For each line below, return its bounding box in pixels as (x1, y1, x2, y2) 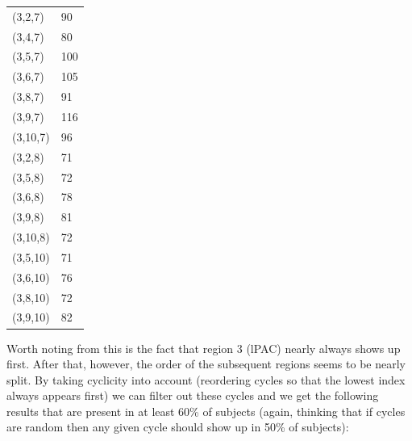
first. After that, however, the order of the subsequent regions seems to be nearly (6, 355, 406, 372)
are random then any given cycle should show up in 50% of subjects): (6, 418, 349, 435)
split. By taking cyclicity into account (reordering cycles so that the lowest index (6, 371, 406, 388)
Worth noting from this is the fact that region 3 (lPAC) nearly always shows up (6, 339, 401, 356)
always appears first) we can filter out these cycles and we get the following (6, 387, 379, 404)
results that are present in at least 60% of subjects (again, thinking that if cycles (6, 402, 406, 419)
